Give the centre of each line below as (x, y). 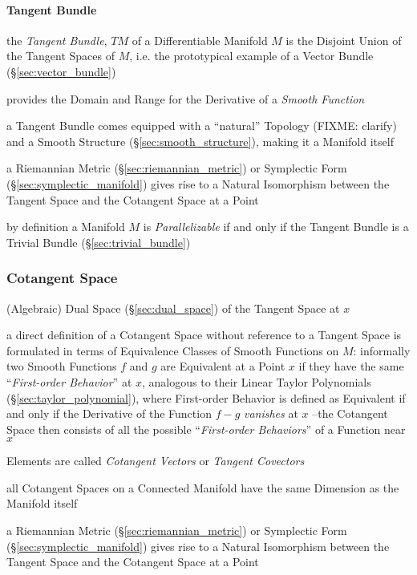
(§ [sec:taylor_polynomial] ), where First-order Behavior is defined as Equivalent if (206, 397)
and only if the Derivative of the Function (109, 413)
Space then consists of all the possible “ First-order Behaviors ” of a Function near (206, 429)
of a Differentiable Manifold (200, 40)
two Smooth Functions (62, 366)
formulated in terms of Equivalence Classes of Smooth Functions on (173, 350)
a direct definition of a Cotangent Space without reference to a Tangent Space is (204, 335)
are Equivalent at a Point (223, 366)
